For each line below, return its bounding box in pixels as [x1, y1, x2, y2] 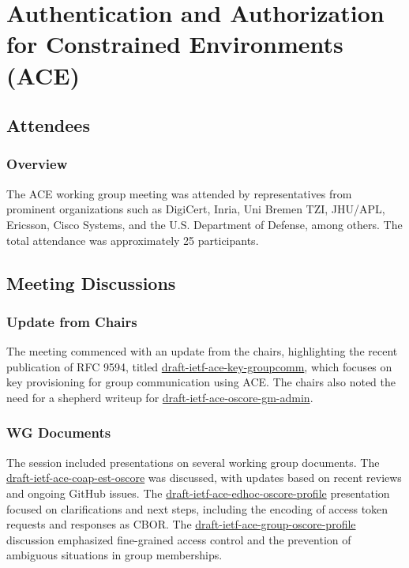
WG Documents [6, 423, 111, 442]
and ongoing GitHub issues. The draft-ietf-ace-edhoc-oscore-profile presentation [6, 484, 390, 501]
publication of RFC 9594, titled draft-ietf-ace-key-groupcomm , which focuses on [6, 358, 392, 374]
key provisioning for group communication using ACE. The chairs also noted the [6, 374, 396, 390]
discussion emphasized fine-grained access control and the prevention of [6, 531, 351, 547]
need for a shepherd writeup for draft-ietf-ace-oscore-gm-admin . [6, 389, 313, 405]
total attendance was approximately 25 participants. [6, 231, 259, 248]
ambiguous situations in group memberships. [6, 547, 223, 563]
